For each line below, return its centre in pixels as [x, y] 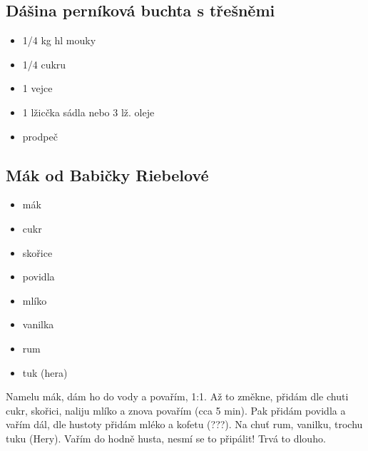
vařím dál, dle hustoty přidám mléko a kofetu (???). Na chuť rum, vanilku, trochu [184, 424]
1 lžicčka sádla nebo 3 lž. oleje [88, 112]
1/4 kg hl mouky [59, 40]
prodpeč [40, 136]
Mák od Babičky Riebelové [107, 174]
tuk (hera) [45, 372]
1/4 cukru [44, 64]
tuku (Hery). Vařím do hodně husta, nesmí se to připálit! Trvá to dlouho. [166, 438]
